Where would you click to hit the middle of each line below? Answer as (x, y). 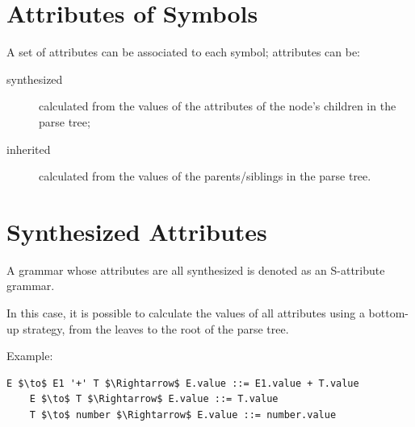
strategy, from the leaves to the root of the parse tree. (156, 328)
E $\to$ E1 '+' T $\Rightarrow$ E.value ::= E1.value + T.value (183, 383)
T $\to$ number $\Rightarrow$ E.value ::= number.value (183, 415)
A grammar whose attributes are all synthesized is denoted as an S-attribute (196, 269)
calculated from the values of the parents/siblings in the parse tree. (205, 176)
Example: (30, 356)
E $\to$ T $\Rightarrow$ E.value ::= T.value (154, 399)
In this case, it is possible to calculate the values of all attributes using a (186, 313)
